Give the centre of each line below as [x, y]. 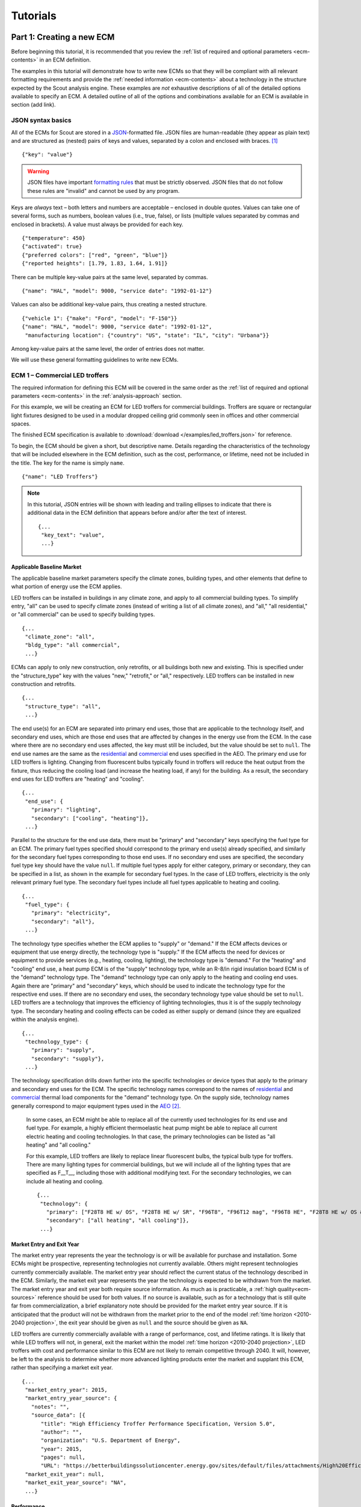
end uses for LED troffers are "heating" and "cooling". [78, 779]
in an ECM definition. [65, 60]
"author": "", [61, 1432]
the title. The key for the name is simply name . [68, 463]
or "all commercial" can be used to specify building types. [83, 614]
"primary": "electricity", [71, 913]
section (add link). [34, 105]
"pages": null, [63, 1458]
